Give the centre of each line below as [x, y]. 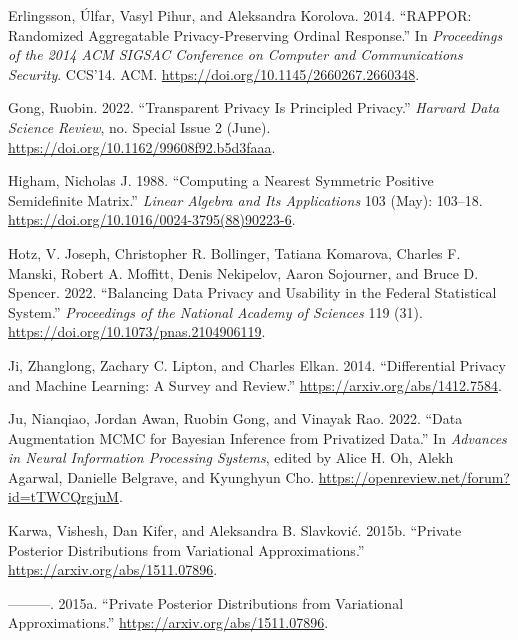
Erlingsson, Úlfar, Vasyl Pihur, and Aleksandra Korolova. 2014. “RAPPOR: [240, 15]
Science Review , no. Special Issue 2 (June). [139, 126]
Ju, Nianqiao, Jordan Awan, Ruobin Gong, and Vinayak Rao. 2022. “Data [235, 418]
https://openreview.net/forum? [414, 476]
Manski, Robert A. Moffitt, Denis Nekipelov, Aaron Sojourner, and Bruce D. [243, 272]
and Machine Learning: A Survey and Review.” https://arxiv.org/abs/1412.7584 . [255, 384]
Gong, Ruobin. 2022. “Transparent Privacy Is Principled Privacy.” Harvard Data [254, 107]
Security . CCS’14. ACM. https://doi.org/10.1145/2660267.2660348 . [214, 73]
